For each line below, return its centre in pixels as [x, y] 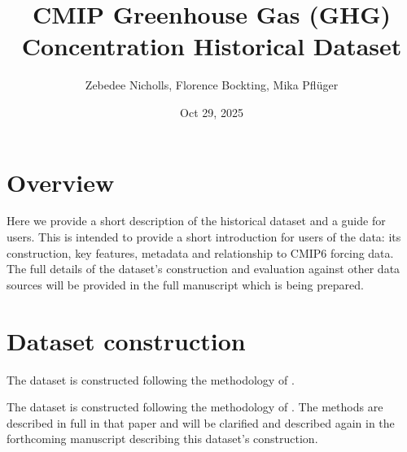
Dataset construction [126, 340]
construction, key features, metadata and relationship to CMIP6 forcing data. [200, 252]
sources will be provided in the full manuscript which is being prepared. [185, 284]
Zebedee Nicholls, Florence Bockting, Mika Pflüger [212, 85]
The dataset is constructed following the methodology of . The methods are [195, 407]
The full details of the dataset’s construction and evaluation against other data [203, 269]
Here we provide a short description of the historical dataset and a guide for [196, 221]
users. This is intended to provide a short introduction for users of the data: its [204, 237]
